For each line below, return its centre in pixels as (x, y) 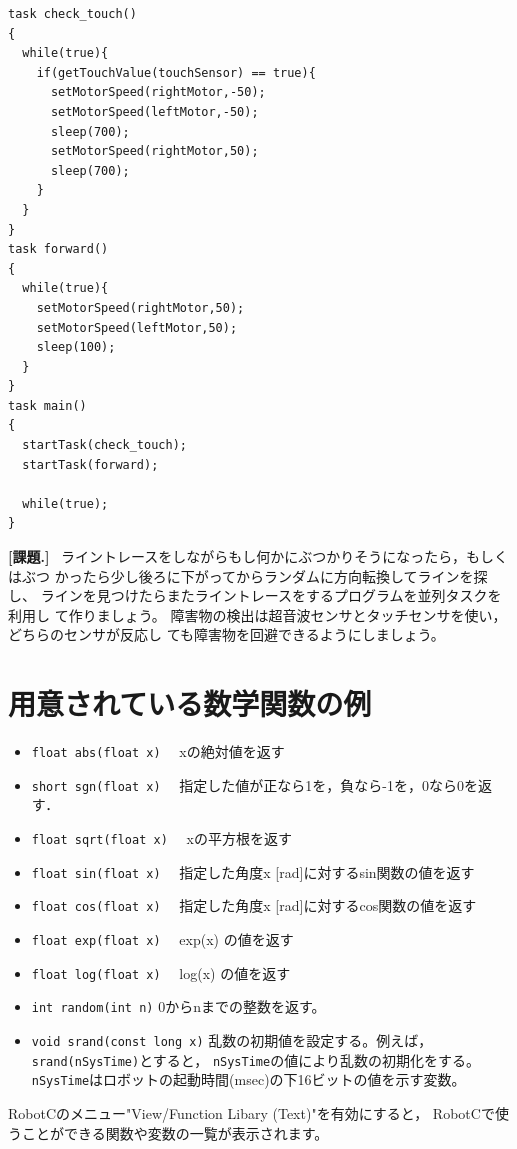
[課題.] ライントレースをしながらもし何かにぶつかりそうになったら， (237, 556)
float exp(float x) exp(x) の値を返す (162, 939)
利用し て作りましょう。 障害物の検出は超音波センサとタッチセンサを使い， (257, 614)
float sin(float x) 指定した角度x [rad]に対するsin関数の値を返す (253, 871)
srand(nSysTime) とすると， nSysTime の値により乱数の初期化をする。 (255, 1059)
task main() (47, 405)
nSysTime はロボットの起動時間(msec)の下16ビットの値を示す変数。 (248, 1079)
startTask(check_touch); (104, 445)
